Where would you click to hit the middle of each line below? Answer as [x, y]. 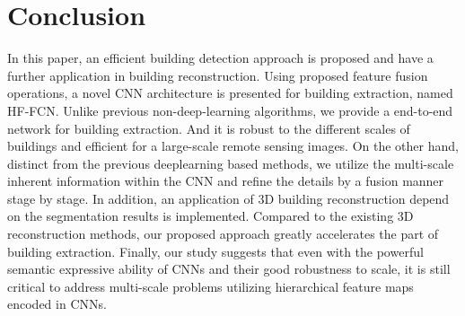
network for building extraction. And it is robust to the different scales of [209, 128]
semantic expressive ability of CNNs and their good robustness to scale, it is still [229, 269]
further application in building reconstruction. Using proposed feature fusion [218, 75]
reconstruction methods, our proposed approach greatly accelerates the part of [223, 234]
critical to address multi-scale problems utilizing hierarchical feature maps [211, 286]
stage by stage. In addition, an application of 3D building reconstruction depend [228, 198]
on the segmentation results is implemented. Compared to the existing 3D [211, 216]
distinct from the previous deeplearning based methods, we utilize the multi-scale [231, 163]
